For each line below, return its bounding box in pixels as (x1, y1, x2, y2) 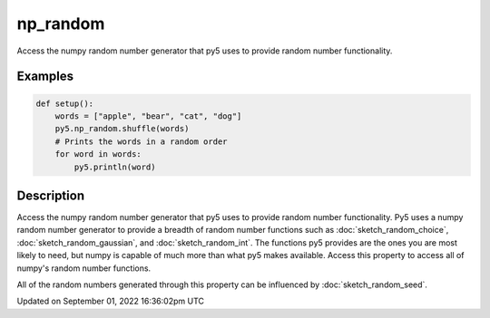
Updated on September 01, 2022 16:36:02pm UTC (16, 295, 204, 307)
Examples (16, 69, 74, 84)
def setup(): (35, 98, 94, 109)
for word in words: (54, 149, 142, 159)
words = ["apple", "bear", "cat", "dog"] (54, 111, 242, 121)
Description (16, 188, 85, 203)
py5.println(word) (73, 161, 156, 172)
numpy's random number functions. (16, 263, 152, 274)
